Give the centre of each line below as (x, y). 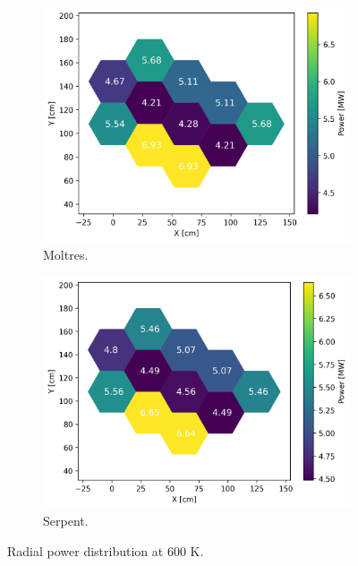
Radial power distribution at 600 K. (106, 550)
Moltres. (66, 255)
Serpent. (66, 521)
